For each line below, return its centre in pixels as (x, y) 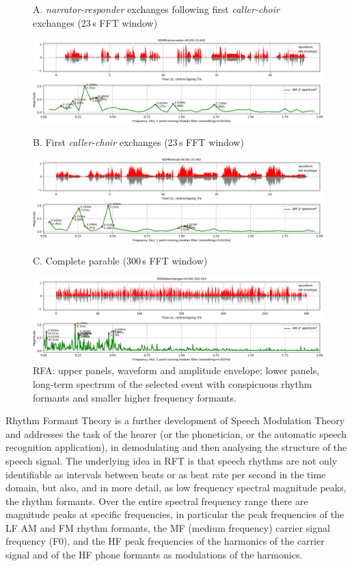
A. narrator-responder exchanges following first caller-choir (156, 9)
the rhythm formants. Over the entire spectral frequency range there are (157, 501)
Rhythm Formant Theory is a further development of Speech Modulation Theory (175, 420)
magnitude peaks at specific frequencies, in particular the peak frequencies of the (175, 514)
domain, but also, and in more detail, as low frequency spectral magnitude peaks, (176, 488)
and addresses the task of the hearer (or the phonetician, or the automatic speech (176, 433)
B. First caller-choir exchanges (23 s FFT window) (138, 141)
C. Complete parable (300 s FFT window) (120, 261)
